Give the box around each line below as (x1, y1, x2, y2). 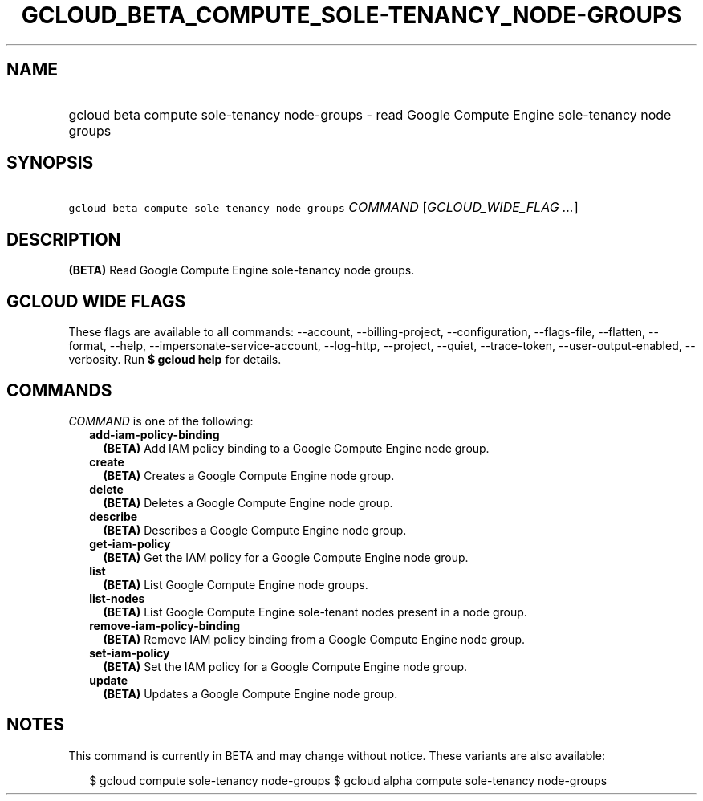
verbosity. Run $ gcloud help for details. (68, 352, 282, 367)
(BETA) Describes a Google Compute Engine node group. (103, 522, 407, 537)
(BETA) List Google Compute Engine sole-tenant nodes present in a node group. (103, 604, 527, 619)
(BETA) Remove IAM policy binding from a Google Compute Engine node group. (103, 632, 525, 646)
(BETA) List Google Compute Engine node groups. (103, 577, 368, 592)
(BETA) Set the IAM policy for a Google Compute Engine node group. (103, 659, 468, 673)
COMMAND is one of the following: (68, 413, 254, 428)
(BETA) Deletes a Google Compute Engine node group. (103, 495, 393, 510)
